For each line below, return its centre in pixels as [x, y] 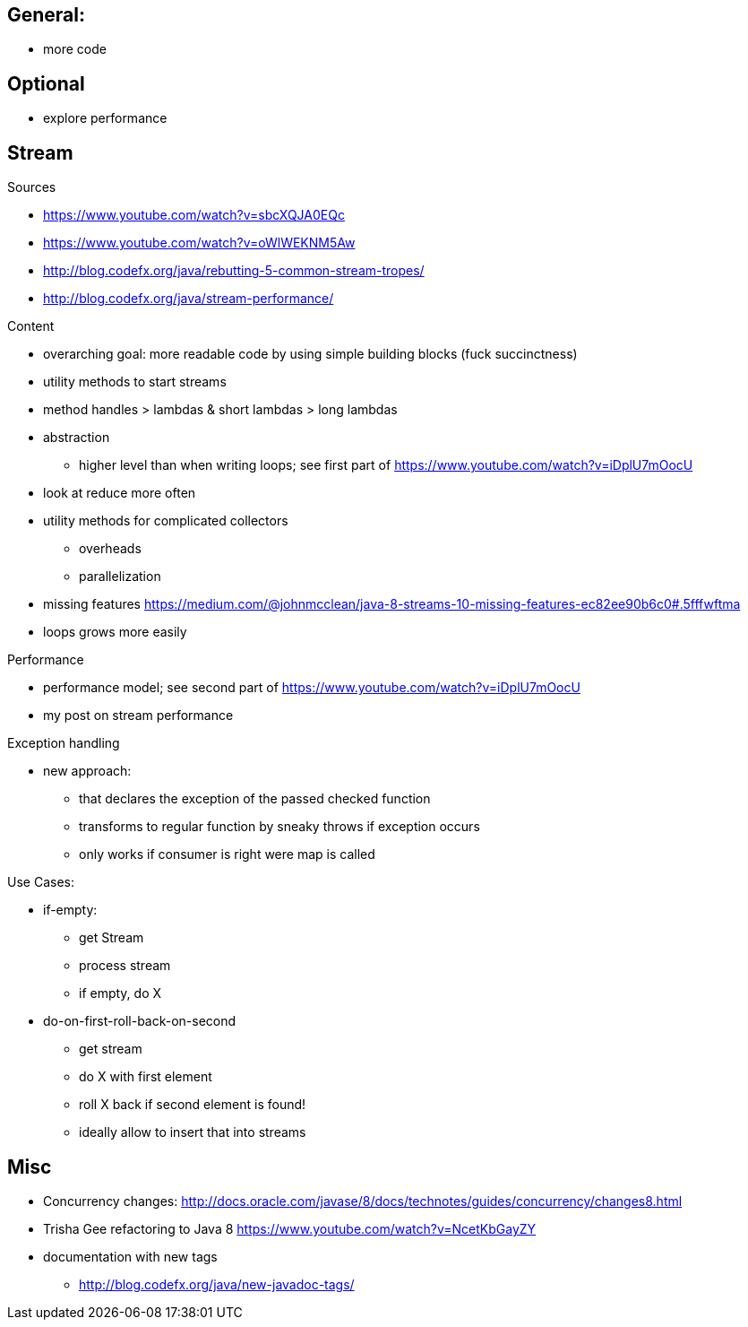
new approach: [87, 771]
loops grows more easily [115, 632]
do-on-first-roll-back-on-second [140, 1021]
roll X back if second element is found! [193, 1105]
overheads [110, 549]
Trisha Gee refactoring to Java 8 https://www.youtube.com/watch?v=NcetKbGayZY [290, 1228]
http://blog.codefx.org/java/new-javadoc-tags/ [217, 1284]
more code [75, 49]
